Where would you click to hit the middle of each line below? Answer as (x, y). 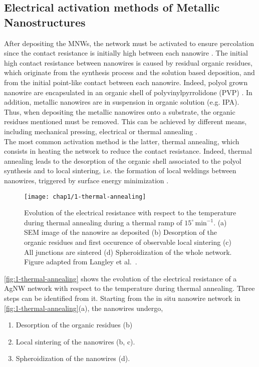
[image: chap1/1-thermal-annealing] (85, 197)
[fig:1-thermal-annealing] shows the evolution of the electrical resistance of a (120, 278)
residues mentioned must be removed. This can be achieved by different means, (125, 121)
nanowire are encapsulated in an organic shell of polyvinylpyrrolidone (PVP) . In (128, 92)
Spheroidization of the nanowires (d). (73, 358)
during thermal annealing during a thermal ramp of (103, 222)
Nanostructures (45, 22)
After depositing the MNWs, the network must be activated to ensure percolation (129, 43)
